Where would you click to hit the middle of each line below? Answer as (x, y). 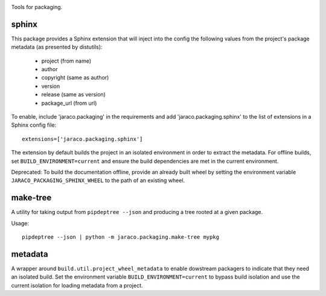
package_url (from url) (69, 103)
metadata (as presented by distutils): (57, 47)
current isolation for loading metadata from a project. (77, 285)
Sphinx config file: (34, 125)
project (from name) (66, 61)
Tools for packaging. (37, 7)
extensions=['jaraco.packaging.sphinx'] (82, 139)
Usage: (20, 223)
